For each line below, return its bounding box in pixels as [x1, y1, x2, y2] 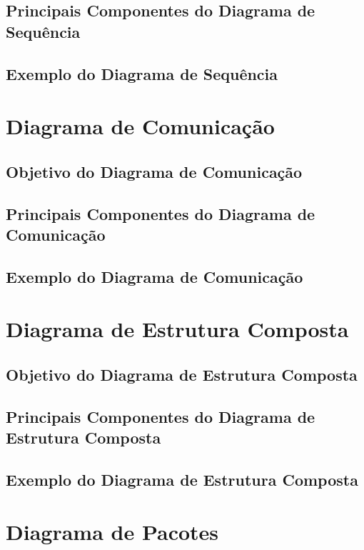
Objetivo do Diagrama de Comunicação [6, 160, 303, 182]
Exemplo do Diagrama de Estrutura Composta [6, 468, 358, 490]
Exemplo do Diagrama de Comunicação [6, 265, 303, 287]
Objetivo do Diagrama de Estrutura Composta [6, 363, 358, 385]
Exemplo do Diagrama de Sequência [6, 62, 278, 84]
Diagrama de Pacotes [6, 517, 219, 546]
